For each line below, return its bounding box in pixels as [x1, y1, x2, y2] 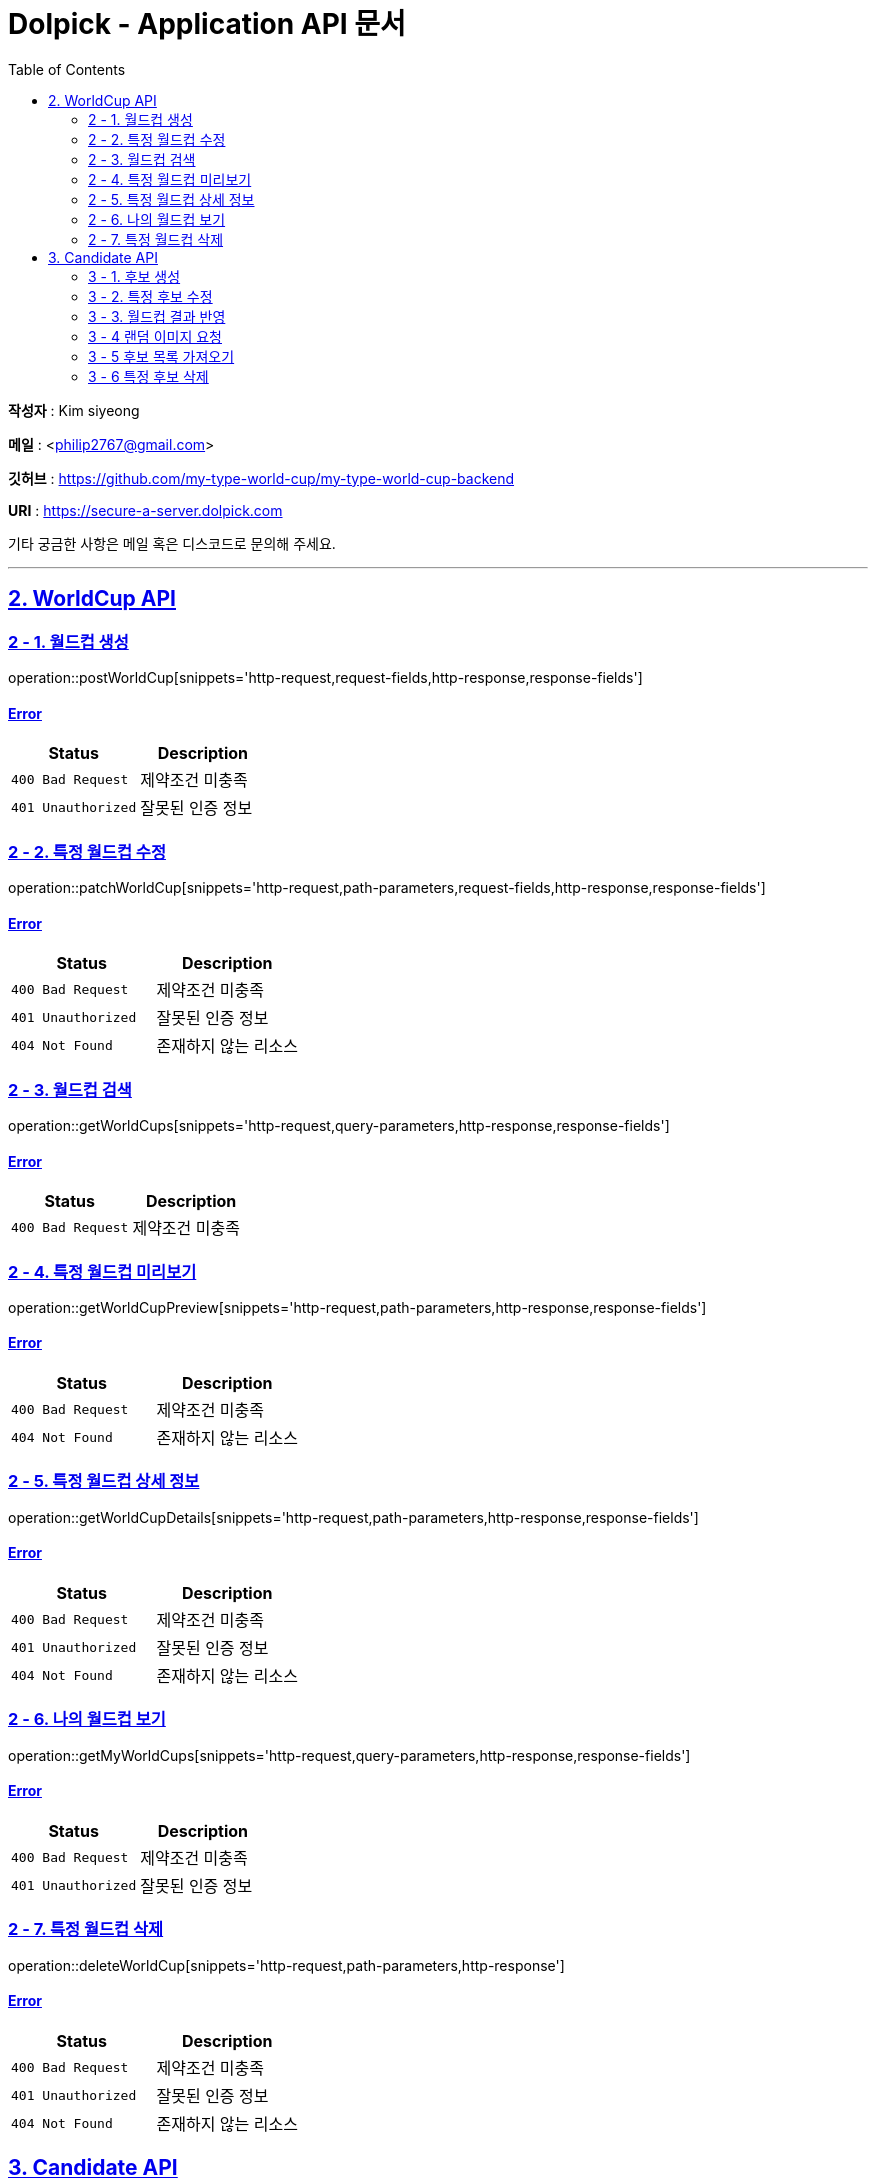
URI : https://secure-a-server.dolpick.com [8, 501, 283, 519]
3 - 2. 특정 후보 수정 [88, 287, 213, 305]
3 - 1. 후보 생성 [88, 267, 181, 285]
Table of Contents [8, 60, 126, 78]
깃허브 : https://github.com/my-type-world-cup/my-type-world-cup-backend [8, 469, 515, 487]
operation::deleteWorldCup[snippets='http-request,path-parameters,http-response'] [8, 1956, 565, 1974]
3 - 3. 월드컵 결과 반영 [88, 307, 226, 325]
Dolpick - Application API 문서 [8, 7, 406, 41]
